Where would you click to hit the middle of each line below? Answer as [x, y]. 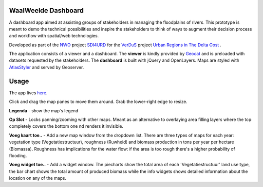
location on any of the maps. [38, 178]
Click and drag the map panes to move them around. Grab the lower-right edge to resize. [98, 102]
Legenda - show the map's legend [44, 110]
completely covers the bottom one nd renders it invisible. [66, 126]
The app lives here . [28, 93]
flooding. [18, 155]
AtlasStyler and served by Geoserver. [47, 67]
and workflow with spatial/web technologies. [54, 36]
